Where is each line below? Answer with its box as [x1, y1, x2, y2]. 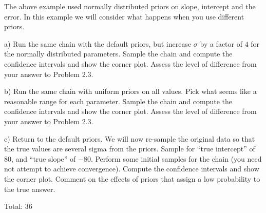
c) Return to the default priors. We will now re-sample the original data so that [4, 133, 255, 144]
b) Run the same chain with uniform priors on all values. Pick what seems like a [4, 86, 257, 96]
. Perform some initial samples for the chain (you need [90, 153, 262, 164]
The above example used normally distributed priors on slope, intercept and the [4, 1, 256, 11]
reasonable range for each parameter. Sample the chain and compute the [4, 95, 232, 106]
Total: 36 [4, 201, 32, 211]
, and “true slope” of [11, 153, 76, 164]
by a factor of [200, 38, 242, 49]
